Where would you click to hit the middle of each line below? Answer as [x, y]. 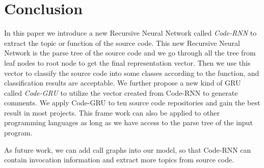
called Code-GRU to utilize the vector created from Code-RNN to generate [121, 92]
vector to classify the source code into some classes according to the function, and [132, 73]
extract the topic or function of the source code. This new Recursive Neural [122, 43]
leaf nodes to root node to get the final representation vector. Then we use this [127, 62]
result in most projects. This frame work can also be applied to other [112, 112]
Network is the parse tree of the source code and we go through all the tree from [130, 53]
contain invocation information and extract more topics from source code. [119, 160]
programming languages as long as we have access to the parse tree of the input [128, 122]
